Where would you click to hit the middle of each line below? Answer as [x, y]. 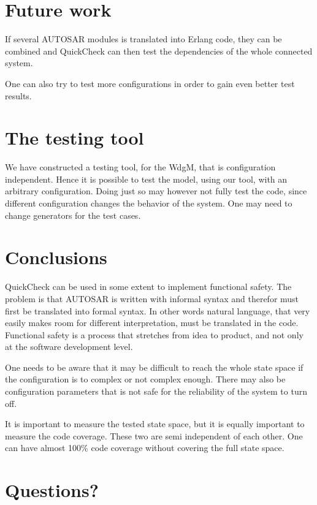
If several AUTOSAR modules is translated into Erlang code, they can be [143, 39]
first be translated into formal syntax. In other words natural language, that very [158, 310]
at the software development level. [69, 347]
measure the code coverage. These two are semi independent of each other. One [154, 435]
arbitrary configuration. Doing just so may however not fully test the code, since [156, 191]
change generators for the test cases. [73, 215]
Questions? [52, 490]
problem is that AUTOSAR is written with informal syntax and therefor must [152, 298]
